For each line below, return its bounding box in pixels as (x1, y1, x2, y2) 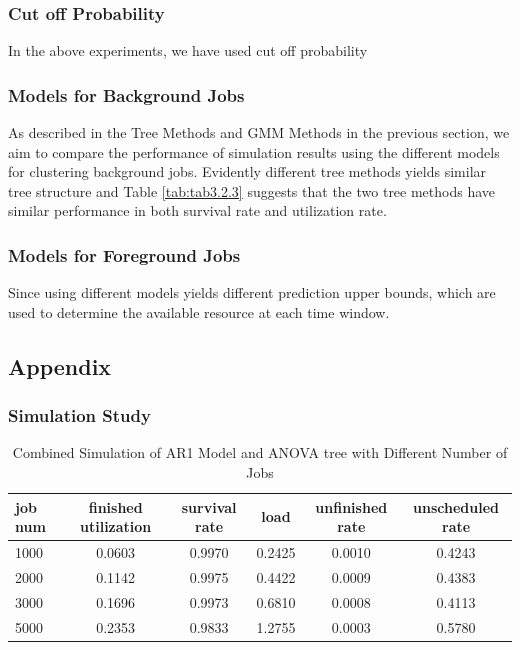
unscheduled (413, 496, 500, 517)
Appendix (8, 350, 112, 381)
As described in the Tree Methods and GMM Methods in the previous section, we (8, 122, 510, 143)
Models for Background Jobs (8, 82, 245, 107)
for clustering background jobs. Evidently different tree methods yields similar (8, 161, 487, 182)
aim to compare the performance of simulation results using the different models (8, 141, 500, 162)
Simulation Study (8, 403, 151, 428)
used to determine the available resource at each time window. (8, 301, 390, 322)
